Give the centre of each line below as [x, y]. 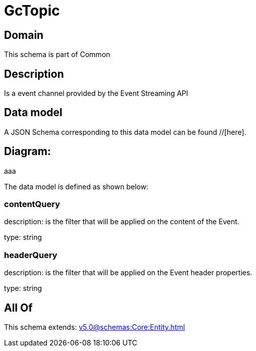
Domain [24, 35]
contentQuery [32, 204]
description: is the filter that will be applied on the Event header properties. [128, 273]
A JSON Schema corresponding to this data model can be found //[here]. [125, 132]
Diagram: [27, 152]
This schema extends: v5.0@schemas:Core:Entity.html [94, 327]
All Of [18, 308]
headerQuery [31, 255]
